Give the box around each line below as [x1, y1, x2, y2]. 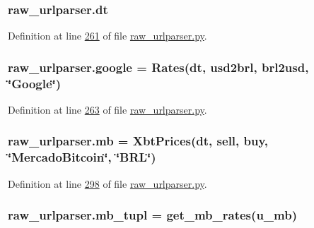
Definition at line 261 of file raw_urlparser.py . [8, 28, 207, 43]
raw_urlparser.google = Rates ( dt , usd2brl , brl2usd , [8, 58, 309, 76]
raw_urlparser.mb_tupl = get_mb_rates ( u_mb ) [8, 206, 297, 224]
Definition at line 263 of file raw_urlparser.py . [8, 102, 207, 116]
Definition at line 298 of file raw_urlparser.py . [8, 176, 207, 191]
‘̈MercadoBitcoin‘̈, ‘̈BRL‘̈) [8, 148, 156, 166]
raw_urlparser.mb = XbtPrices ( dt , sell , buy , [8, 132, 269, 150]
